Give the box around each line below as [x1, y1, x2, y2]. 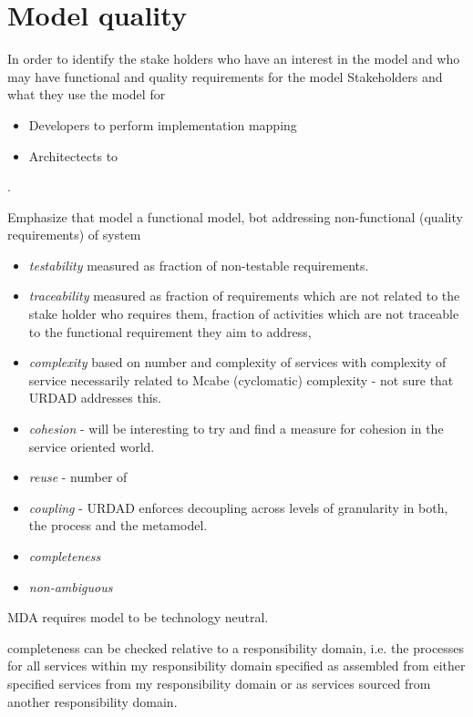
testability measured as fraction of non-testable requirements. [28, 255, 369, 274]
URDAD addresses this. [28, 388, 161, 407]
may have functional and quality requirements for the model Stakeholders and [7, 67, 443, 86]
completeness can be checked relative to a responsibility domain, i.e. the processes [7, 638, 465, 657]
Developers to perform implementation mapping [28, 115, 297, 134]
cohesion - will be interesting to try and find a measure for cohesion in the [28, 419, 444, 438]
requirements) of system [7, 225, 141, 244]
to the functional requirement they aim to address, [28, 322, 312, 341]
